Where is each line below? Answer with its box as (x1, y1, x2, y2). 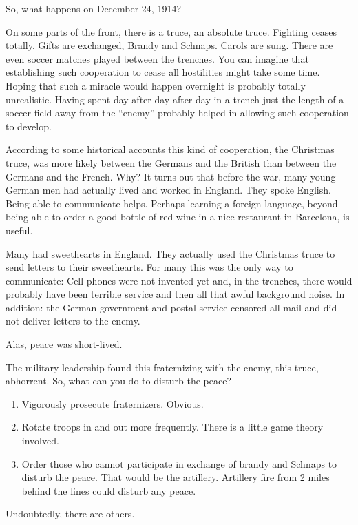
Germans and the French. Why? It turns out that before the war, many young (6, 169, 336, 183)
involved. (21, 433, 59, 448)
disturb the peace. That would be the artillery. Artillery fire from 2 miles (21, 470, 330, 484)
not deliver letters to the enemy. (6, 313, 140, 328)
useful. (6, 223, 33, 237)
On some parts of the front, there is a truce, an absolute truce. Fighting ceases (6, 24, 337, 39)
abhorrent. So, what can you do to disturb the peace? (6, 373, 232, 388)
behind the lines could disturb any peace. (21, 483, 196, 497)
